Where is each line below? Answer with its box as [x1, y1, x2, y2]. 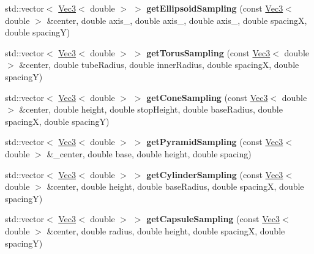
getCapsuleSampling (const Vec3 [146, 212, 280, 225]
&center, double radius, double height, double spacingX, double [47, 224, 285, 237]
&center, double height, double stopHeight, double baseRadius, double [19, 103, 283, 116]
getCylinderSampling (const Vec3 [146, 168, 283, 181]
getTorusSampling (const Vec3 [146, 46, 271, 59]
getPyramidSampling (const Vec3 [146, 135, 283, 148]
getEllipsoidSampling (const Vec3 [146, 2, 283, 14]
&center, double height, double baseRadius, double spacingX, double [47, 180, 304, 193]
